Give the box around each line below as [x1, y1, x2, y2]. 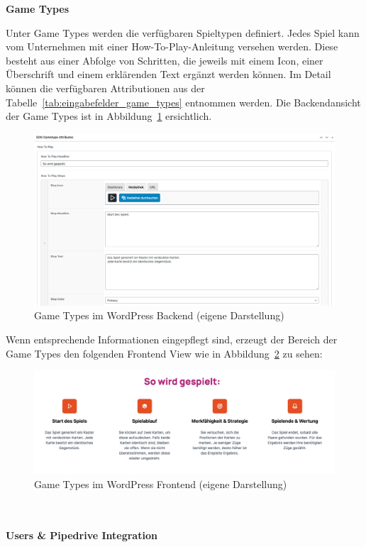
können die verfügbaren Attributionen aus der [6, 80, 205, 95]
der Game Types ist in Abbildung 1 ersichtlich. [6, 109, 212, 123]
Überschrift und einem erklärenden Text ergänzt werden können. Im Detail [6, 67, 331, 82]
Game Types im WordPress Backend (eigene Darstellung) [34, 308, 284, 323]
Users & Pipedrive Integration [6, 528, 157, 543]
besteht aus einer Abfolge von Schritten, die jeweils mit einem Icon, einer [6, 53, 323, 67]
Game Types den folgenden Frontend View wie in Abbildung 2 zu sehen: [6, 346, 323, 360]
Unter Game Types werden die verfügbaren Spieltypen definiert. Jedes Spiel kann [6, 25, 360, 40]
